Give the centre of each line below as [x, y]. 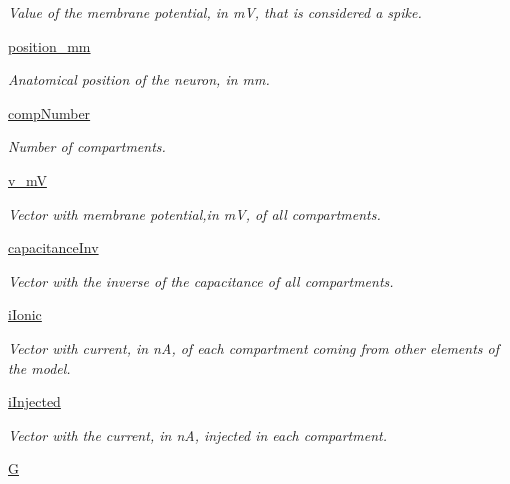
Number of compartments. [87, 146]
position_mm [49, 45]
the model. [39, 367]
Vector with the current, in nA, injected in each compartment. [197, 434]
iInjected [34, 401]
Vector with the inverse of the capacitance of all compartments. [201, 280]
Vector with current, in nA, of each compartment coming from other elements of [253, 347]
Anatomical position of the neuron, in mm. [139, 79]
